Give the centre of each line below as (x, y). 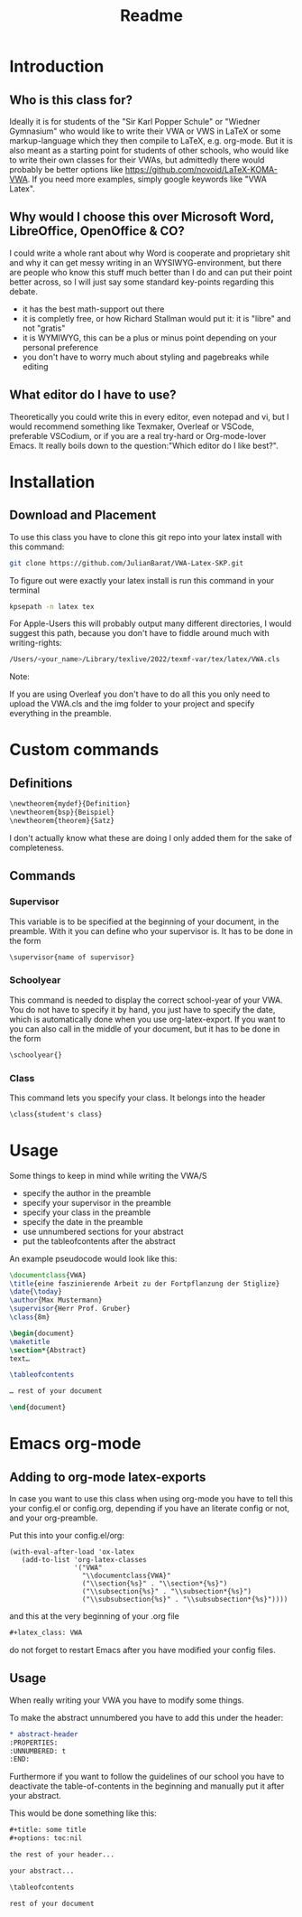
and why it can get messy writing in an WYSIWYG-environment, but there (146, 262)
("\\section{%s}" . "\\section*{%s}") (155, 1584)
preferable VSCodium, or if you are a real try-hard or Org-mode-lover (138, 435)
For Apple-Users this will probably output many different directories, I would (151, 623)
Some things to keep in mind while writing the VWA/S (108, 1175)
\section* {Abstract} (48, 1350)
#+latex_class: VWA (46, 1633)
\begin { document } (42, 1333)
